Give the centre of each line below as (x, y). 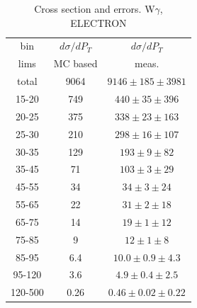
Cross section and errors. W (95, 8)
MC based (75, 63)
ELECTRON (98, 22)
